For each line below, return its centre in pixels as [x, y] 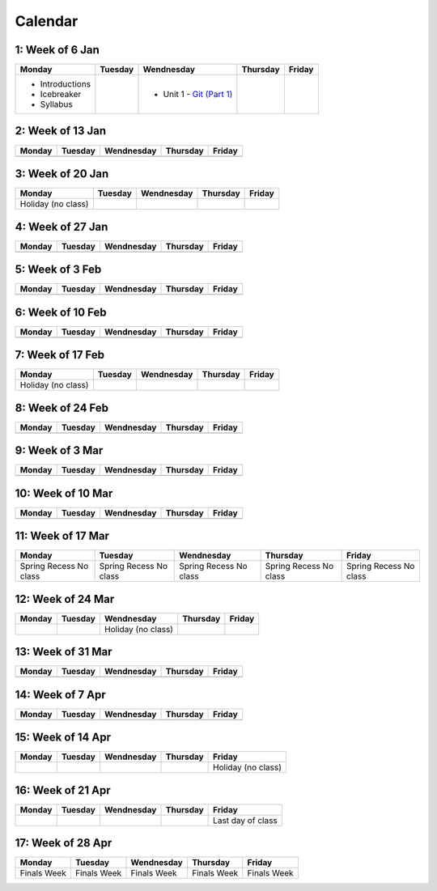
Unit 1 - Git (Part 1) [198, 95]
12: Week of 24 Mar [65, 599]
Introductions [66, 84]
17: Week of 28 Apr [64, 843]
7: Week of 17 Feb [60, 355]
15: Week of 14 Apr [63, 738]
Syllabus [56, 104]
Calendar [47, 21]
